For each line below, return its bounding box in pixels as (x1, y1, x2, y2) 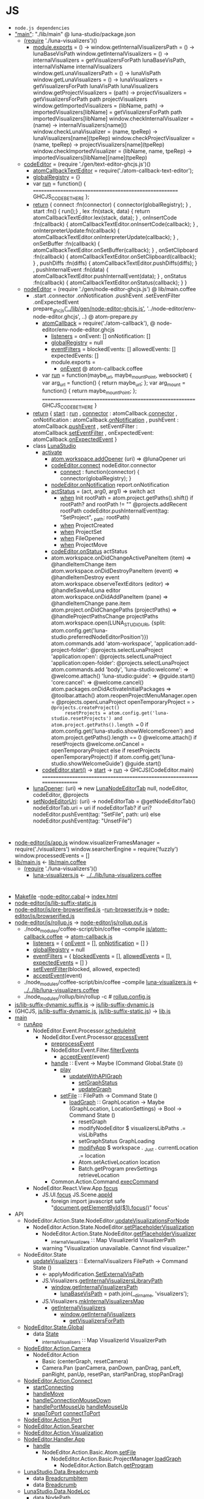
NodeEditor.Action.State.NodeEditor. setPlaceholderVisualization (32, 1223, 194, 1231)
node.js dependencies (14, 25, 70, 31)
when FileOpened (60, 535, 105, 542)
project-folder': (51, 646, 90, 654)
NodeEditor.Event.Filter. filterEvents (51, 1046, 139, 1054)
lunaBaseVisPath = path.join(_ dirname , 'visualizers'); (60, 1290, 189, 1298)
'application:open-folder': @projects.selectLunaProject (51, 659, 189, 667)
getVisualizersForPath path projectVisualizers (32, 95, 148, 103)
